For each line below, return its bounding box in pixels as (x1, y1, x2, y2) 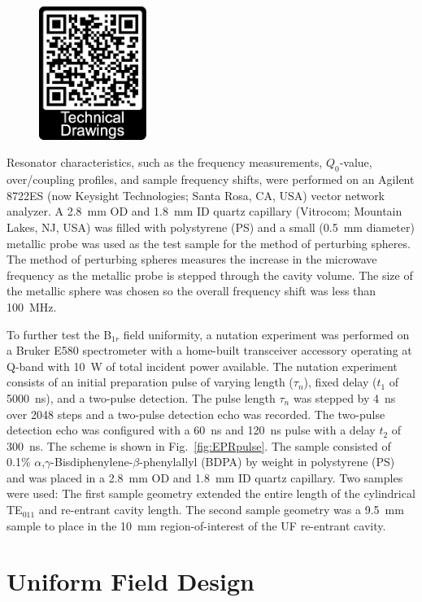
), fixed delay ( (303, 373, 377, 390)
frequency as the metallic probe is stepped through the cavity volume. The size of (7, 266, 413, 283)
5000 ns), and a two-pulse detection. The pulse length (7, 389, 276, 406)
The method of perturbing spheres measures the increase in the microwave (7, 251, 377, 268)
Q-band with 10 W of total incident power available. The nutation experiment (7, 357, 398, 374)
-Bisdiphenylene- (50, 453, 133, 470)
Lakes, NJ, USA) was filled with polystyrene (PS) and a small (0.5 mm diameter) (7, 218, 415, 235)
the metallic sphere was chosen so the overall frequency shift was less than (7, 282, 376, 299)
